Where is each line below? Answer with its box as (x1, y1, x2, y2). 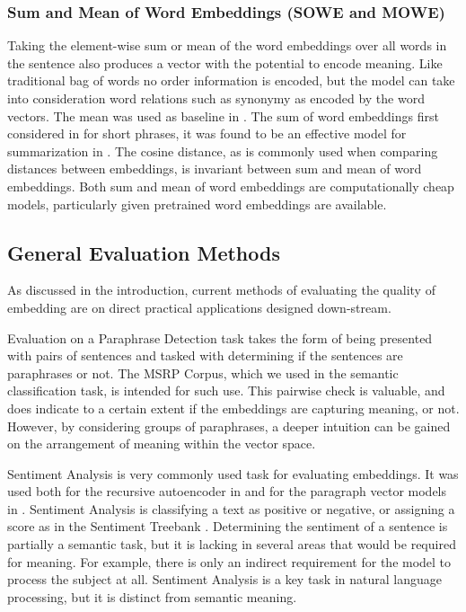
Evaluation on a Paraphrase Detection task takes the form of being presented (7, 328, 433, 347)
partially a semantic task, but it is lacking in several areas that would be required (7, 535, 456, 554)
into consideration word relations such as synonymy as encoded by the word (7, 89, 425, 107)
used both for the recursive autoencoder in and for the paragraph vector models (7, 482, 447, 501)
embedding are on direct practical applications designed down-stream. (7, 297, 391, 316)
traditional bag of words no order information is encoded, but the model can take (7, 71, 455, 90)
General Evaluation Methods (7, 238, 280, 266)
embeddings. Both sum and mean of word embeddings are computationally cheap (7, 176, 454, 195)
